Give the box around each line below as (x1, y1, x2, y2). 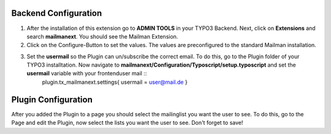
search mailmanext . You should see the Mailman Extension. (26, 32, 178, 40)
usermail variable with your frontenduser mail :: (26, 70, 147, 77)
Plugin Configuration (11, 94, 93, 105)
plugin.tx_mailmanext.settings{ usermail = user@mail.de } (42, 78, 188, 86)
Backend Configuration (11, 8, 102, 18)
